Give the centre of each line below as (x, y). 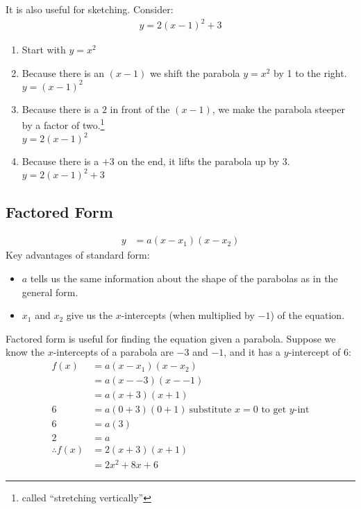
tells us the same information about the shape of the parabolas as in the (184, 278)
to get (274, 410)
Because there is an (63, 72)
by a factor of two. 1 (63, 124)
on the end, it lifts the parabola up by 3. (204, 161)
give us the (89, 315)
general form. (50, 292)
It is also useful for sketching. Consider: (90, 9)
